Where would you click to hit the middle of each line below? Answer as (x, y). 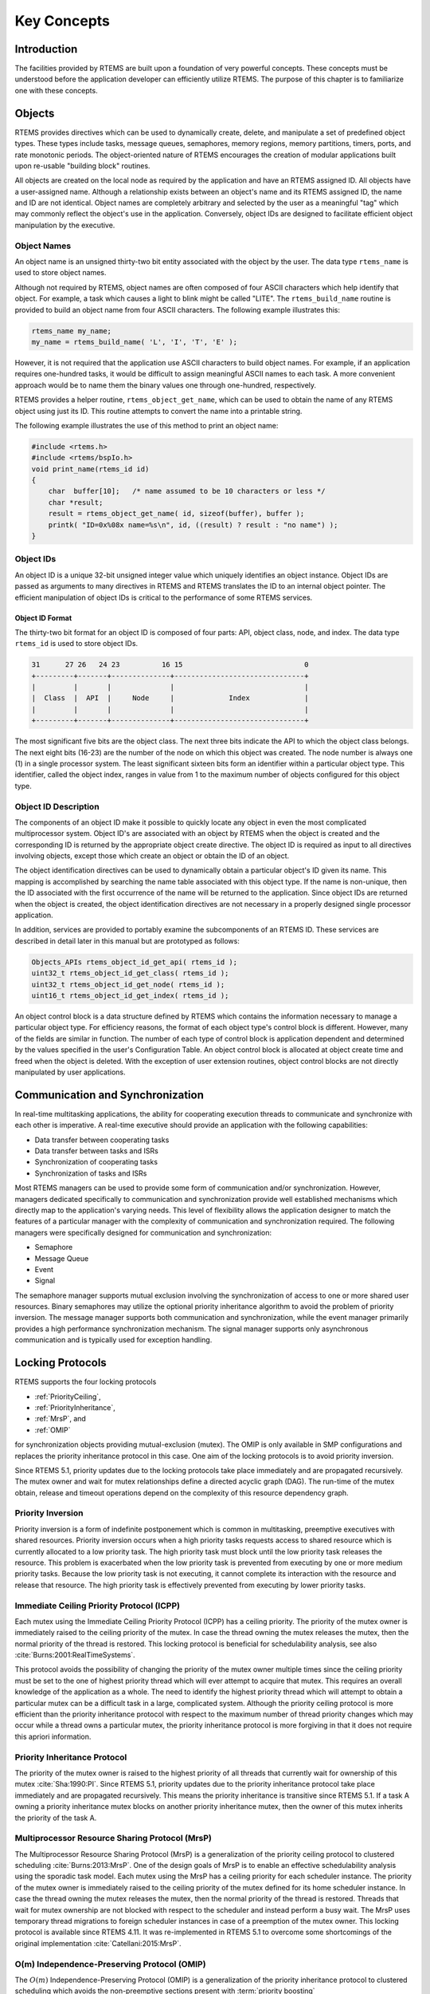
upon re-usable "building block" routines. (82, 166)
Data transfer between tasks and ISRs (96, 1151)
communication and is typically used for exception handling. (113, 1340)
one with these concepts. (57, 90)
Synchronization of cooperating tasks (96, 1162)
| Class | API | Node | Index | (170, 698)
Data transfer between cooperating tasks (102, 1140)
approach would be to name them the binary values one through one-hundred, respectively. (166, 385)
